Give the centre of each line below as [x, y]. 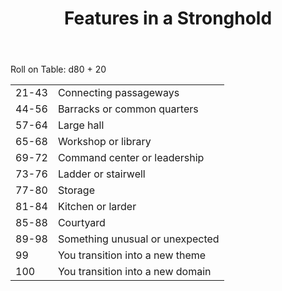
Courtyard [81, 223]
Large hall [81, 125]
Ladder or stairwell [101, 174]
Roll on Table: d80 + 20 [58, 69]
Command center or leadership [131, 158]
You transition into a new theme [132, 255]
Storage [76, 190]
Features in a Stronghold [168, 18]
